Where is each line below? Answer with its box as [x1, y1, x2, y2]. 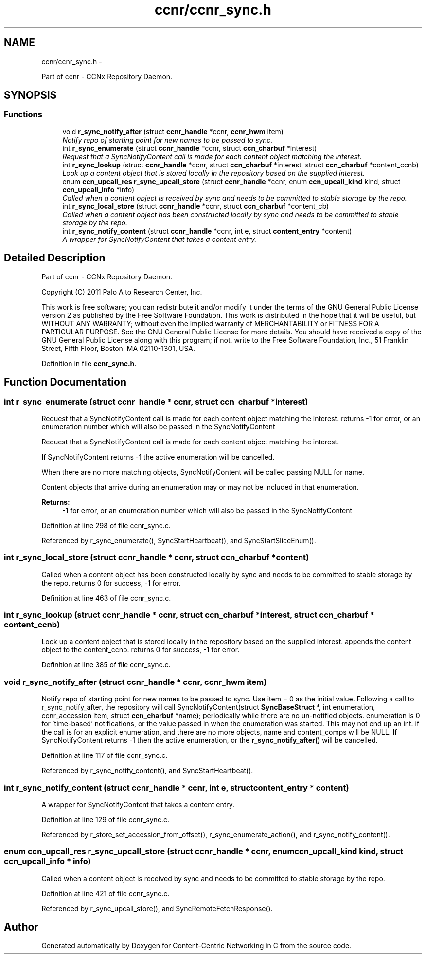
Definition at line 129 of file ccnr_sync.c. [41, 815, 169, 824]
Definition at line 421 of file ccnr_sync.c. [41, 889, 170, 898]
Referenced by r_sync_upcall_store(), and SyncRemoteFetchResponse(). [41, 904, 273, 913]
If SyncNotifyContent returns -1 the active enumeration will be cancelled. [41, 452, 275, 461]
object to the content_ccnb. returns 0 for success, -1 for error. [41, 645, 240, 654]
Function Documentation [4, 376, 126, 388]
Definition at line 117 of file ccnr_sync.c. [41, 751, 168, 760]
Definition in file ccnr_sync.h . [41, 359, 137, 368]
